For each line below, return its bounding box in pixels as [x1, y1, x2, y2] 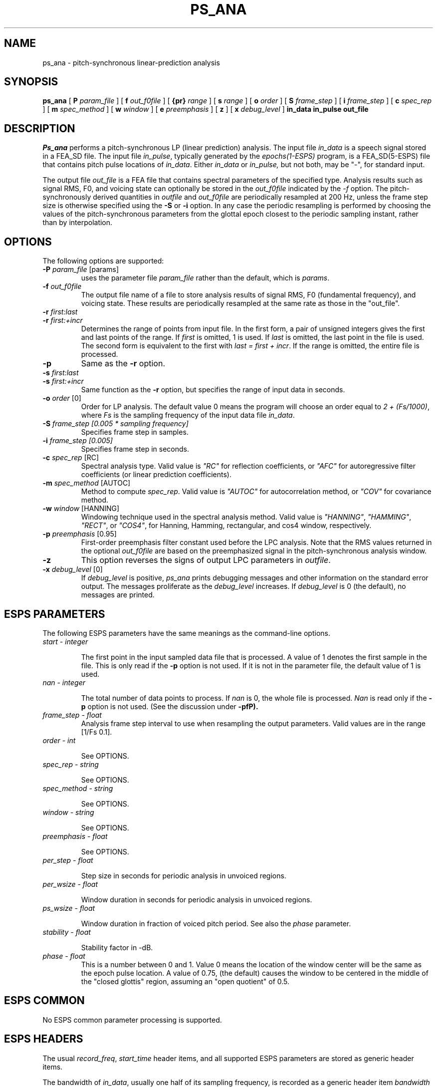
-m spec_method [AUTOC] [42, 479, 131, 488]
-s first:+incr [42, 377, 84, 386]
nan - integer [42, 678, 85, 687]
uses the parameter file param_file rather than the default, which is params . [81, 273, 330, 282]
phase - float [42, 951, 85, 960]
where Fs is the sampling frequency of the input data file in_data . [81, 411, 295, 420]
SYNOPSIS [4, 75, 58, 88]
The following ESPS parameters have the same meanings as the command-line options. [42, 628, 330, 637]
